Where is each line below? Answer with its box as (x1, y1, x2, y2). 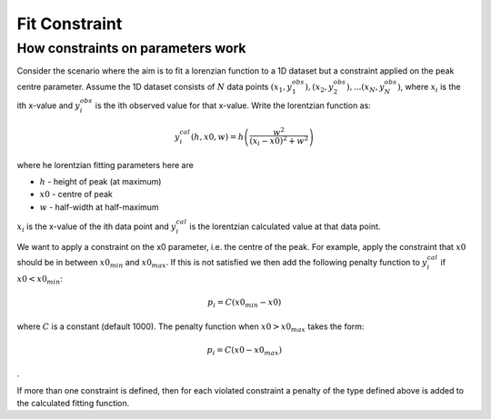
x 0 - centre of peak (39, 189, 114, 200)
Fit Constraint (16, 14, 123, 34)
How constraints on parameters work (16, 40, 246, 56)
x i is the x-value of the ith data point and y (16, 221, 176, 234)
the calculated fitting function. (16, 398, 130, 409)
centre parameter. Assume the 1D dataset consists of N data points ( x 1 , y (16, 81, 293, 95)
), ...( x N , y (346, 82, 386, 95)
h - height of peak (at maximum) (39, 176, 162, 187)
